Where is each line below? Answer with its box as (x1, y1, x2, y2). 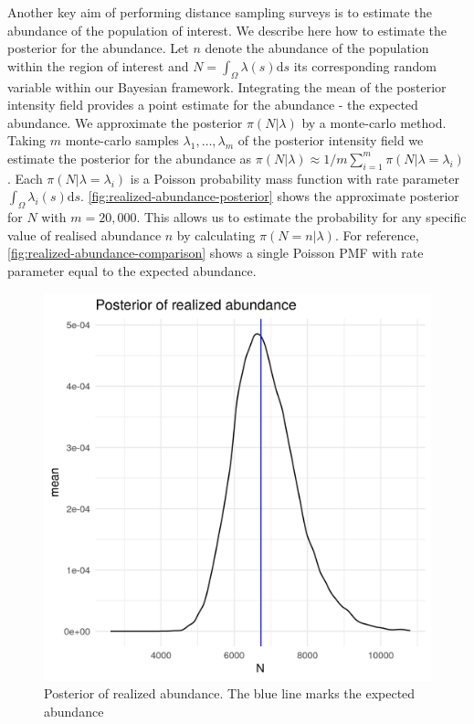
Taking (7, 131, 47, 150)
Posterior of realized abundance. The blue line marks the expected (44, 684, 416, 703)
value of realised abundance (7, 225, 162, 244)
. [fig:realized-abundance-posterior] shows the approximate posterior (80, 186, 459, 206)
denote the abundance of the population (205, 38, 429, 58)
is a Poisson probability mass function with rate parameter (130, 168, 459, 187)
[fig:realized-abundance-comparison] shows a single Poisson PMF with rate (7, 243, 424, 262)
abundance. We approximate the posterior (7, 112, 243, 132)
